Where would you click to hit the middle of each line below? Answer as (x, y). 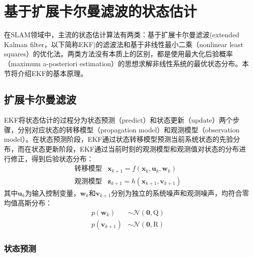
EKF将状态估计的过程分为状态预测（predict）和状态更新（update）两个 (118, 120)
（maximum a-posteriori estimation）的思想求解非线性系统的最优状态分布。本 (126, 63)
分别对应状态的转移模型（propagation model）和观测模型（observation (128, 129)
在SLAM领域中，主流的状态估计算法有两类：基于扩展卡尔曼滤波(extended (122, 35)
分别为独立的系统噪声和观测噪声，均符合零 (180, 193)
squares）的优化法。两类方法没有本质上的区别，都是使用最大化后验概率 (118, 54)
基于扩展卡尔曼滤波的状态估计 (101, 11)
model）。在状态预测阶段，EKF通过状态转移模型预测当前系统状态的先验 (119, 139)
